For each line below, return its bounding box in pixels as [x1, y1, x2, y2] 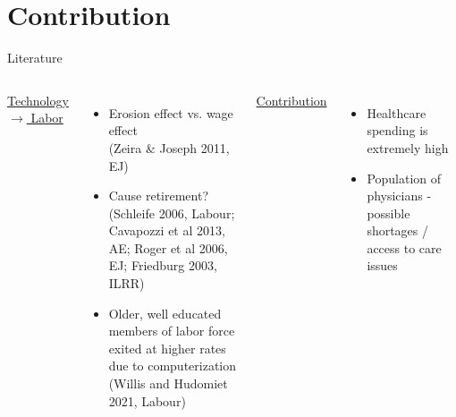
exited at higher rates [108, 338, 226, 357]
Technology [7, 90, 69, 109]
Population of [367, 168, 442, 187]
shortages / [367, 221, 429, 240]
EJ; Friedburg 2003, [108, 256, 217, 275]
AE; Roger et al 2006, [108, 238, 228, 257]
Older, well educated [108, 303, 222, 322]
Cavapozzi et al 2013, [108, 221, 225, 240]
